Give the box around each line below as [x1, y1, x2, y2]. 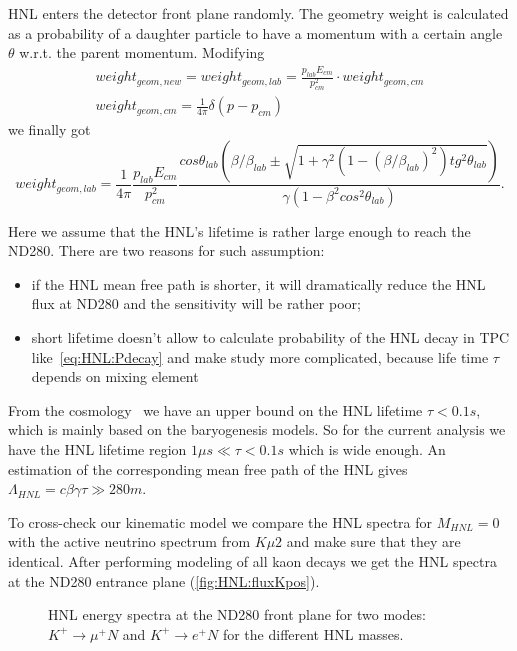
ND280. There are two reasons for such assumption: [8, 240, 325, 261]
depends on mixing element [31, 366, 199, 387]
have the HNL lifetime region [8, 439, 187, 460]
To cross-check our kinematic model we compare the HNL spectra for [8, 511, 433, 532]
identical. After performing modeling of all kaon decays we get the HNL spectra [8, 550, 497, 571]
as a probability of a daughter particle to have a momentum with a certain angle [8, 22, 503, 43]
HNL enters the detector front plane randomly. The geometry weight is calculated [8, 3, 509, 23]
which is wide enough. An [288, 439, 446, 460]
